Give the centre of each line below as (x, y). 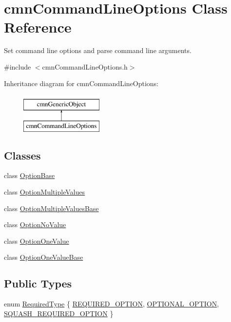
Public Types (38, 283)
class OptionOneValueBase (44, 257)
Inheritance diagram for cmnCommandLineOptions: (81, 83)
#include (18, 66)
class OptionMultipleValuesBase (51, 208)
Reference (38, 27)
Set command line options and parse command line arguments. (98, 50)
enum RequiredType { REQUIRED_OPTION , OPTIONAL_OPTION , (112, 304)
